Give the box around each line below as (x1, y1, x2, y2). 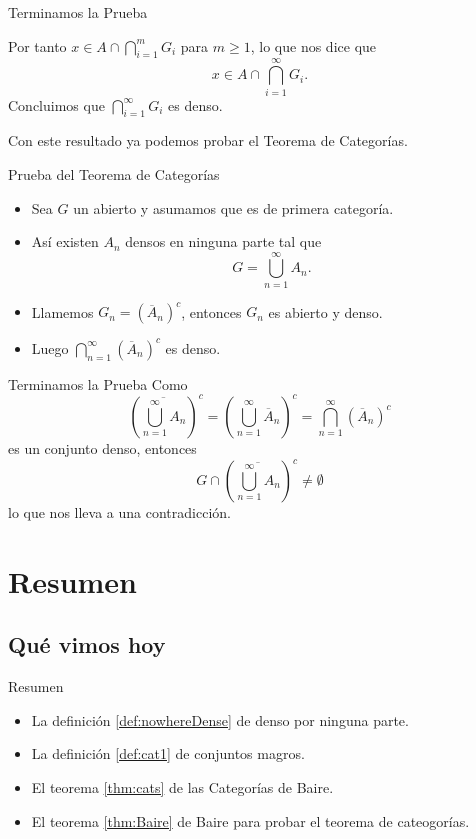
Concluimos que (8, 94, 105, 115)
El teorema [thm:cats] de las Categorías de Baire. (31, 776, 334, 797)
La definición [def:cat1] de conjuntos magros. (31, 743, 305, 764)
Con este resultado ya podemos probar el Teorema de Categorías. (8, 130, 408, 151)
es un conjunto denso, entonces (8, 437, 197, 458)
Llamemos (31, 301, 94, 322)
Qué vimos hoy (8, 629, 166, 660)
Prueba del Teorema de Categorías (8, 163, 220, 184)
